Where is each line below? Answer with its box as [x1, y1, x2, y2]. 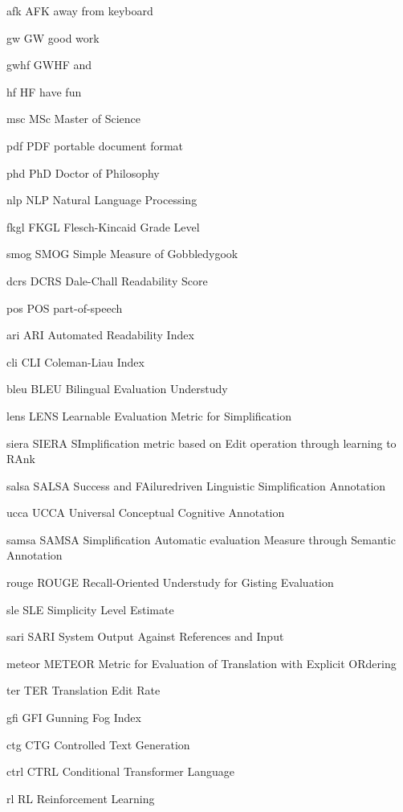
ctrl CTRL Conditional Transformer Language [6, 763, 234, 780]
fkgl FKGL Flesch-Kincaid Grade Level [6, 218, 200, 235]
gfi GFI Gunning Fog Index [6, 709, 141, 726]
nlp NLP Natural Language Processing [6, 191, 197, 208]
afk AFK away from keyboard [6, 2, 153, 18]
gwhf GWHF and [6, 56, 92, 73]
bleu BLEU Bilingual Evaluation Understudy [6, 380, 228, 397]
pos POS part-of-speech [6, 299, 123, 316]
